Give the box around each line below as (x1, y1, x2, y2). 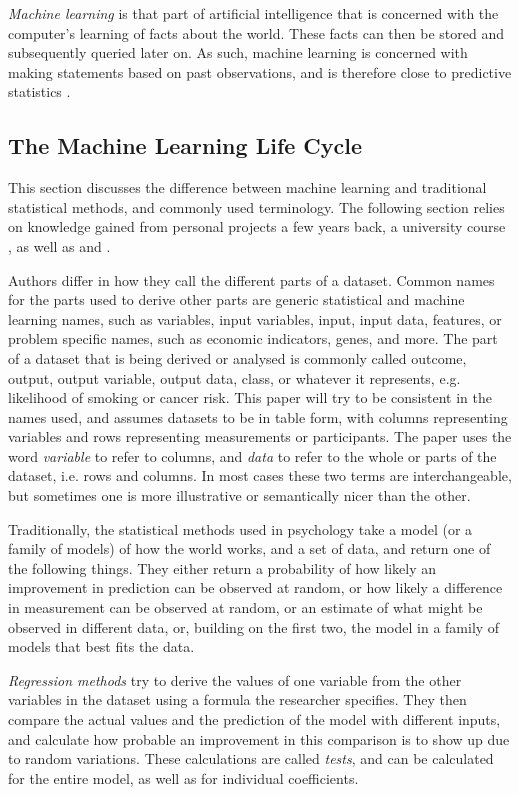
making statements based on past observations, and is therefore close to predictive (8, 61, 512, 82)
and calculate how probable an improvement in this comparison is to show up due (8, 728, 510, 749)
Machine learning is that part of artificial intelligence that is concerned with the (8, 3, 499, 23)
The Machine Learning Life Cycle (8, 130, 363, 161)
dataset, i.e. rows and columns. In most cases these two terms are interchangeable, (8, 465, 512, 486)
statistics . (8, 81, 71, 102)
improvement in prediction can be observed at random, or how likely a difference (8, 577, 503, 598)
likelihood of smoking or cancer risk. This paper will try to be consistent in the (8, 387, 492, 408)
